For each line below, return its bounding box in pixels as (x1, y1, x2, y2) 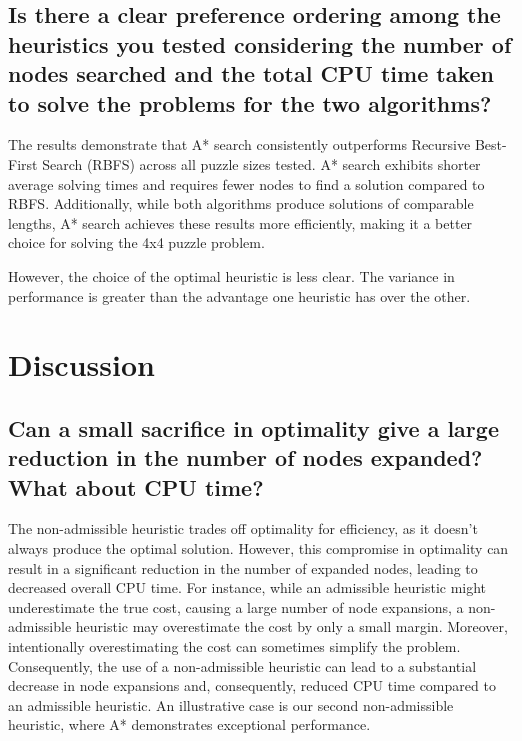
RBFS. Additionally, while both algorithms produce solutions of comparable (8, 193, 474, 214)
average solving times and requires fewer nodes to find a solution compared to (8, 173, 485, 194)
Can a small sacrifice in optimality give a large (8, 412, 499, 443)
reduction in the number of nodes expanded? (8, 442, 483, 473)
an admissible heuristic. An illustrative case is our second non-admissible (8, 694, 454, 715)
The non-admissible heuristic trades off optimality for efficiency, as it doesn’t (8, 518, 478, 539)
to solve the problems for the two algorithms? (8, 87, 492, 118)
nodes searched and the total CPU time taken (8, 58, 494, 89)
